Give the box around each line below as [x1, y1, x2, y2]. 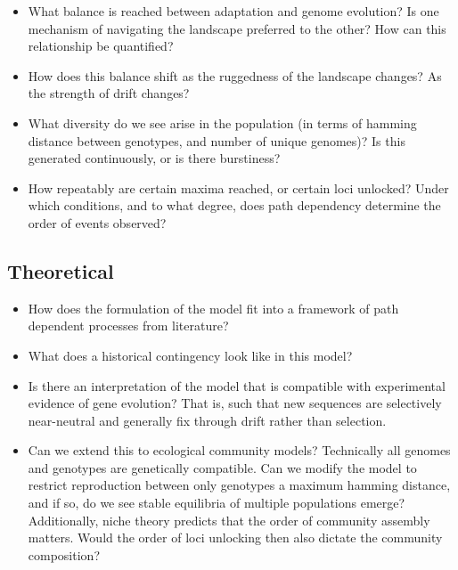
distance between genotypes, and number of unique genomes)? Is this [28, 131, 405, 150]
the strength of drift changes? [28, 84, 190, 102]
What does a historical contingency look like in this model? [28, 346, 353, 364]
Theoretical [7, 256, 114, 284]
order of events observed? [28, 213, 167, 232]
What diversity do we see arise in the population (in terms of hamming [28, 113, 417, 132]
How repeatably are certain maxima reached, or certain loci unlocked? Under [28, 178, 449, 197]
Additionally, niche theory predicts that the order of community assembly [28, 510, 430, 529]
